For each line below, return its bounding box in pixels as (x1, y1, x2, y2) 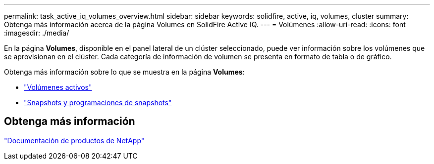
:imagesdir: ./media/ (4, 29, 69, 37)
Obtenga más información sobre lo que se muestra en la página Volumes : (4, 68, 245, 76)
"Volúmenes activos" (24, 83, 92, 91)
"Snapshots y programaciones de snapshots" (24, 98, 172, 107)
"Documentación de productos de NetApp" (4, 136, 145, 145)
